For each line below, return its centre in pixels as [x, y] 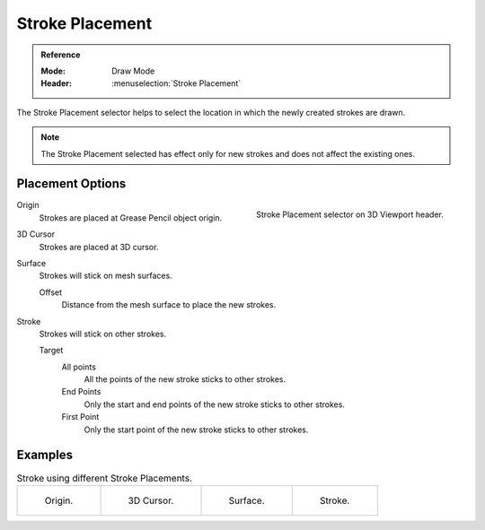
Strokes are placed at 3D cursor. [99, 247]
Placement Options [71, 184]
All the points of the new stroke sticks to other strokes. [185, 379]
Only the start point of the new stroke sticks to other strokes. [196, 430]
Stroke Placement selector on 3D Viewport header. [350, 214]
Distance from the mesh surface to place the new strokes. [169, 305]
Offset [51, 292]
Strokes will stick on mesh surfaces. [106, 276]
